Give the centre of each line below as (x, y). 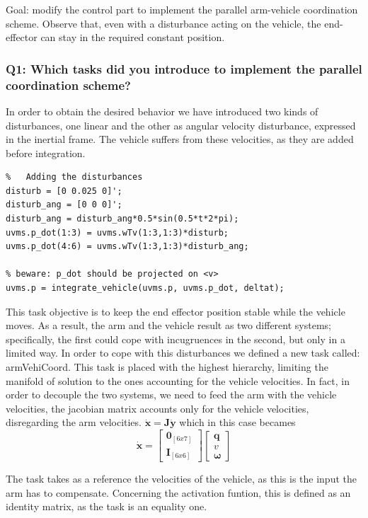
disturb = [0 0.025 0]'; (64, 191)
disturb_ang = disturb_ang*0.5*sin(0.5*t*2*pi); (122, 219)
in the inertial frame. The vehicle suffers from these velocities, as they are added (180, 139)
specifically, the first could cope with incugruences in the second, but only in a (176, 339)
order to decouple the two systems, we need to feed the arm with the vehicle (171, 395)
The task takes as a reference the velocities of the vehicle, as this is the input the (181, 479)
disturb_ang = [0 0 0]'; (64, 205)
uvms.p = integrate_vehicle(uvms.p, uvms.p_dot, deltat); (145, 288)
